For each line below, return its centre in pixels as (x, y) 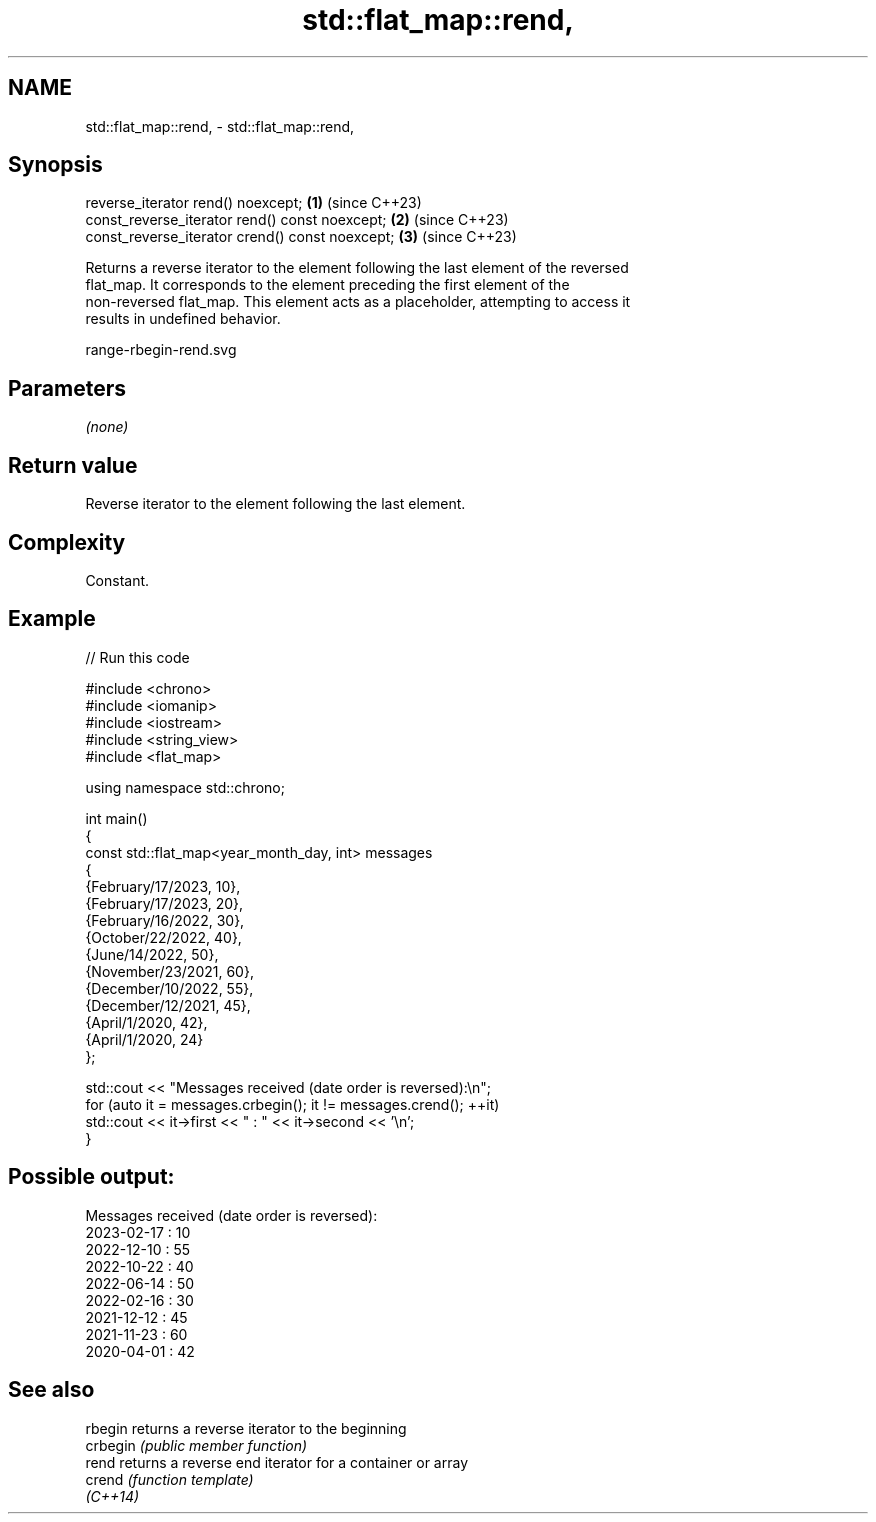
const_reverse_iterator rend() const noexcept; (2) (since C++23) (297, 220)
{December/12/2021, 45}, (168, 1005)
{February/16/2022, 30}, (165, 920)
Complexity (67, 542)
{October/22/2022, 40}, (163, 937)
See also (51, 1390)
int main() (116, 818)
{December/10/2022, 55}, (169, 988)
